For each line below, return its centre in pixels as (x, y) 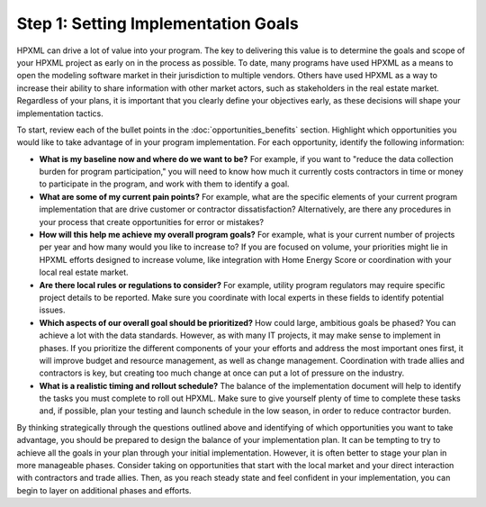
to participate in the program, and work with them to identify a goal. (164, 184)
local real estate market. (84, 272)
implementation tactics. (60, 113)
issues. (53, 310)
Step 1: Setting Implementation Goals (157, 23)
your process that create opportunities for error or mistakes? (152, 222)
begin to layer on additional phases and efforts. (104, 490)
